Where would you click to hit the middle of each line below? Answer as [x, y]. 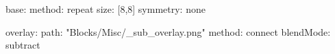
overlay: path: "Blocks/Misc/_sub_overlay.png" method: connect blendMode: [168, 31]
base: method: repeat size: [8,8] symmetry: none [106, 9]
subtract [23, 45]
